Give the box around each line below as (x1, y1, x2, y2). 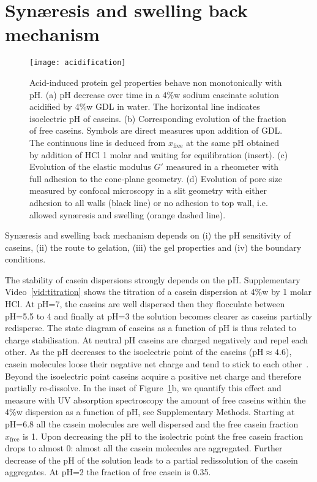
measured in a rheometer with (166, 160, 279, 173)
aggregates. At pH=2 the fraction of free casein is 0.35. (5, 465, 211, 478)
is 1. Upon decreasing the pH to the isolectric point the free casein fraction (23, 429, 304, 442)
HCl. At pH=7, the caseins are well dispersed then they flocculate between (5, 297, 285, 310)
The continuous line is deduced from (29, 136, 166, 148)
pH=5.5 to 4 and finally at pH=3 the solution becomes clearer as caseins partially (5, 309, 312, 322)
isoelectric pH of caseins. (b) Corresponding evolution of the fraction (29, 112, 286, 124)
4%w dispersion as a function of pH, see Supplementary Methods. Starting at (5, 405, 295, 418)
